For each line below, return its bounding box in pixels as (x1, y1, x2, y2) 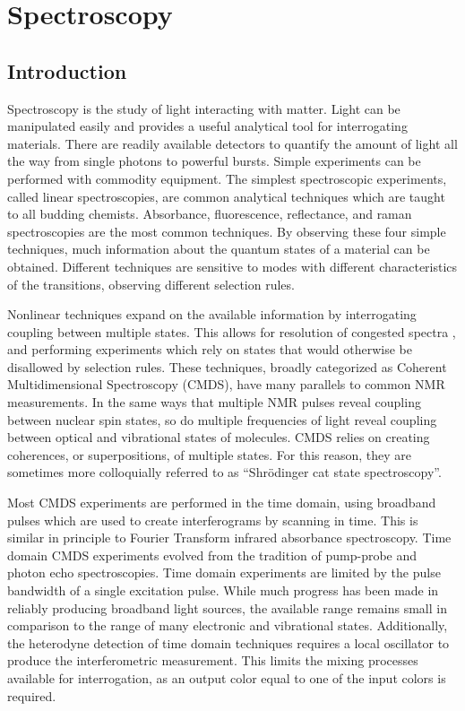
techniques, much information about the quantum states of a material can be (7, 239, 430, 258)
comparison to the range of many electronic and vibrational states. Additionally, (7, 616, 448, 635)
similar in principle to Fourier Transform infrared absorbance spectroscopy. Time (7, 528, 452, 547)
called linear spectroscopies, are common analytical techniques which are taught (7, 186, 445, 205)
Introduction (7, 56, 127, 84)
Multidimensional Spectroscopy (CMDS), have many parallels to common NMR (7, 375, 445, 394)
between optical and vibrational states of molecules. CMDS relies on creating (7, 428, 430, 447)
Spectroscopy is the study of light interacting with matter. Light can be (7, 99, 400, 117)
